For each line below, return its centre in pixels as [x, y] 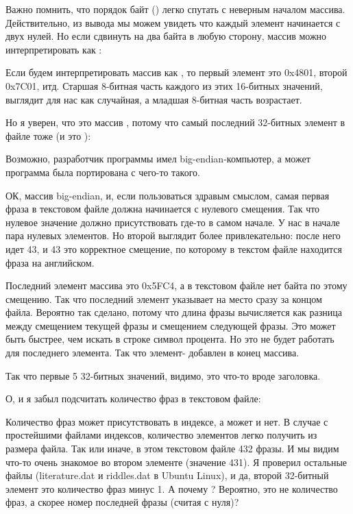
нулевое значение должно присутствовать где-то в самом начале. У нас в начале [173, 222]
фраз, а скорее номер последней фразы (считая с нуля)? [122, 502]
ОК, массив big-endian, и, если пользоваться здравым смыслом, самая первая [168, 195]
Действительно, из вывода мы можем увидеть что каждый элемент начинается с [173, 22]
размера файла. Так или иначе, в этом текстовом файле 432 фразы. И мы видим [172, 449]
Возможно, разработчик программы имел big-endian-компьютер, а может [158, 159]
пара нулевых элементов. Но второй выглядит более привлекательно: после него [173, 235]
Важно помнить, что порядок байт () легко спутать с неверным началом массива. [175, 9]
